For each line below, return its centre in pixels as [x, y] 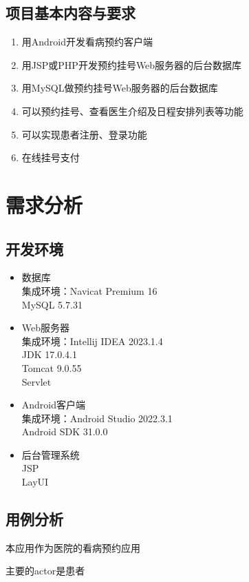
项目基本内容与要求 [71, 13]
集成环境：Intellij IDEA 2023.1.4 [92, 341]
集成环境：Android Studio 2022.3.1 [97, 418]
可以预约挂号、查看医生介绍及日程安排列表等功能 [132, 111]
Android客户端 [54, 405]
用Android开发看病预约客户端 [87, 42]
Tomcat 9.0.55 [52, 367]
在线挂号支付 [51, 157]
